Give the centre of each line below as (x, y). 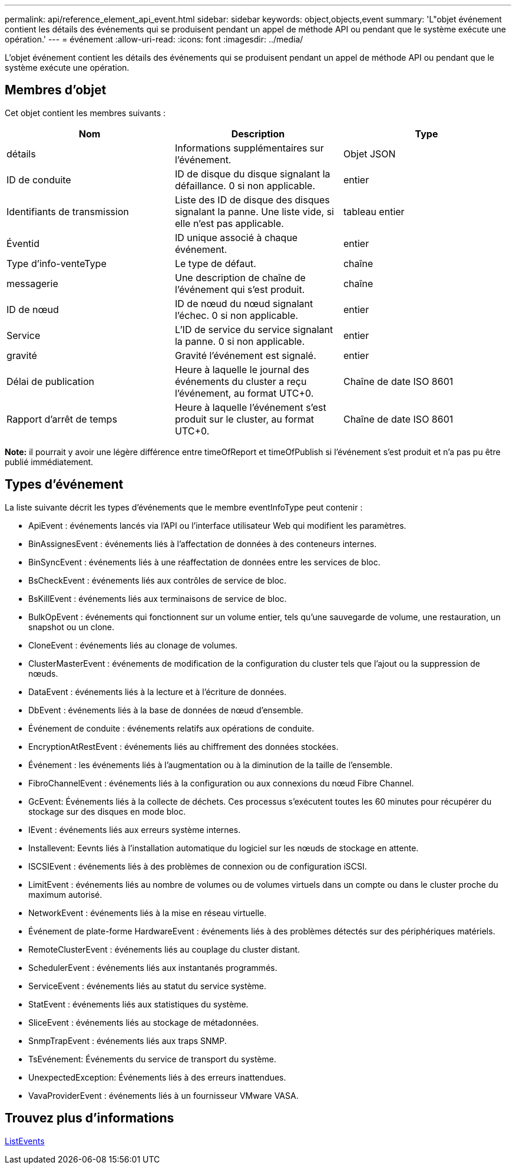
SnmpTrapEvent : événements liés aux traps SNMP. (128, 1040)
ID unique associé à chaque (236, 237)
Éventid (23, 243)
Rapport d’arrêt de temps (62, 419)
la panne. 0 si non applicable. (240, 341)
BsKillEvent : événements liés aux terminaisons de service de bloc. (158, 598)
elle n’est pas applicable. (229, 223)
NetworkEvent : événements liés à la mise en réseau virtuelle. (148, 913)
